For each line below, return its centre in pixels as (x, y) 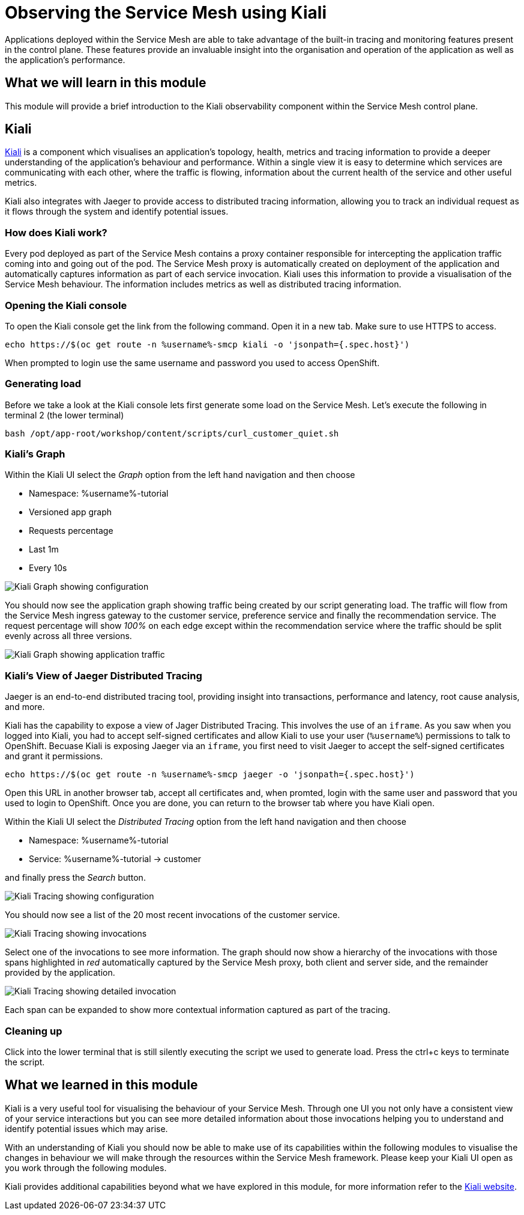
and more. (25, 707)
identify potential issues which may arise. (86, 1128)
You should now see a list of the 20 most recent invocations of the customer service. (173, 915)
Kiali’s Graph (35, 454)
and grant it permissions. (54, 756)
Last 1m (44, 549)
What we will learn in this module (106, 83)
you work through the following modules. (86, 1168)
